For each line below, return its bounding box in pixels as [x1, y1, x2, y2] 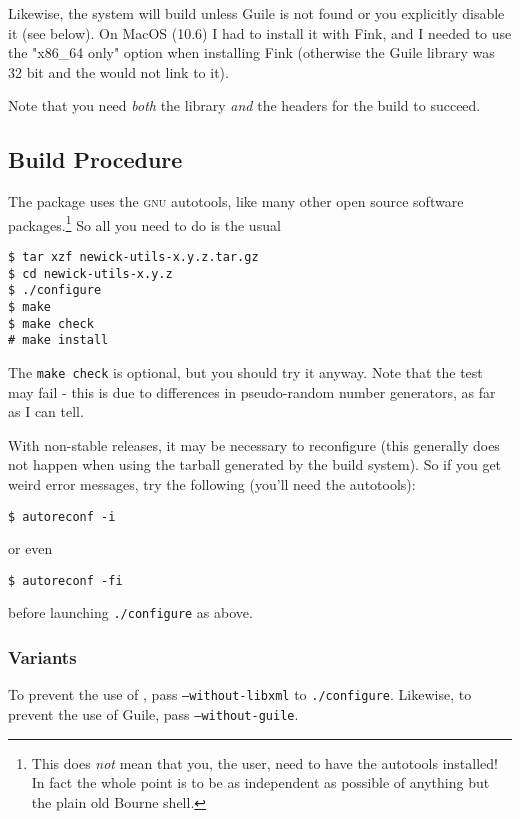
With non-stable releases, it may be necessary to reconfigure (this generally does [8, 434, 500, 455]
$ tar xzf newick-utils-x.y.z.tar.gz [8, 250, 259, 265]
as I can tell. [8, 401, 84, 422]
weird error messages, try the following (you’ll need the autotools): [8, 473, 416, 494]
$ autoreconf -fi [8, 573, 123, 588]
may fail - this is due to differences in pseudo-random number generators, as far [8, 381, 496, 402]
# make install [8, 333, 109, 348]
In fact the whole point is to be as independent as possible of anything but [31, 772, 490, 793]
